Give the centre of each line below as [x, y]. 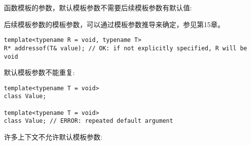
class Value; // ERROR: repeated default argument [89, 121]
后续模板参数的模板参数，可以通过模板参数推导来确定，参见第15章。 [114, 24]
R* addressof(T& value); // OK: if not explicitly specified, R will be [125, 48]
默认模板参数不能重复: [39, 72]
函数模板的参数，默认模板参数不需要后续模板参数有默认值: [98, 7]
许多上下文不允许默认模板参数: [53, 137]
